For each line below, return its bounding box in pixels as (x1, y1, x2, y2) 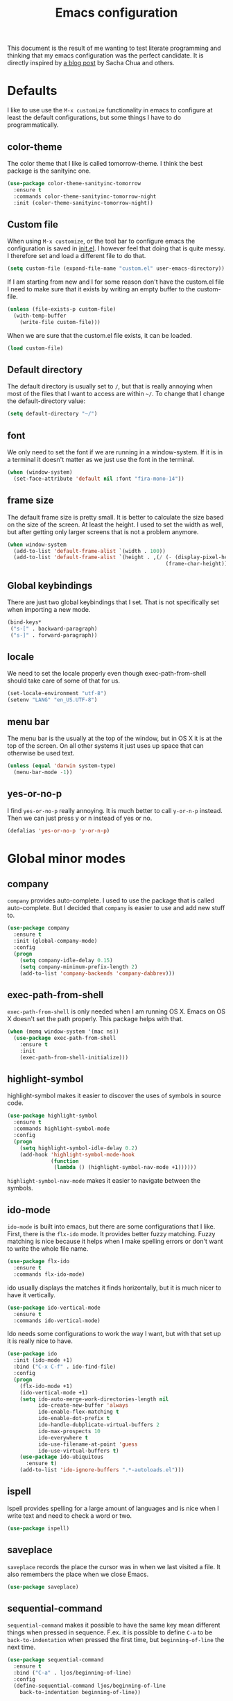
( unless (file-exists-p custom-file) (7, 306, 116, 313)
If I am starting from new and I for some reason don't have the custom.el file (7, 277, 225, 286)
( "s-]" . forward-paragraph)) (10, 631, 98, 639)
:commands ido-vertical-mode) (13, 1317, 101, 1324)
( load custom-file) (7, 345, 64, 352)
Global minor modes (7, 850, 126, 866)
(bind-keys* (7, 619, 42, 626)
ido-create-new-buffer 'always (37, 1402, 129, 1409)
